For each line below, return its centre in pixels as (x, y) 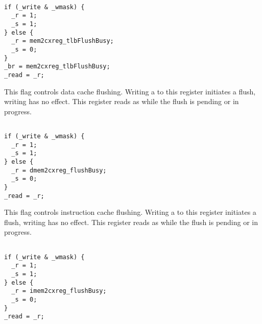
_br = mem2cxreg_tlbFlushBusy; (57, 67)
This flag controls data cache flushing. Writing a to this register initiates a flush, (130, 91)
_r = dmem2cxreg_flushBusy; (59, 170)
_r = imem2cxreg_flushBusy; (59, 291)
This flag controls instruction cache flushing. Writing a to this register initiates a (130, 212)
